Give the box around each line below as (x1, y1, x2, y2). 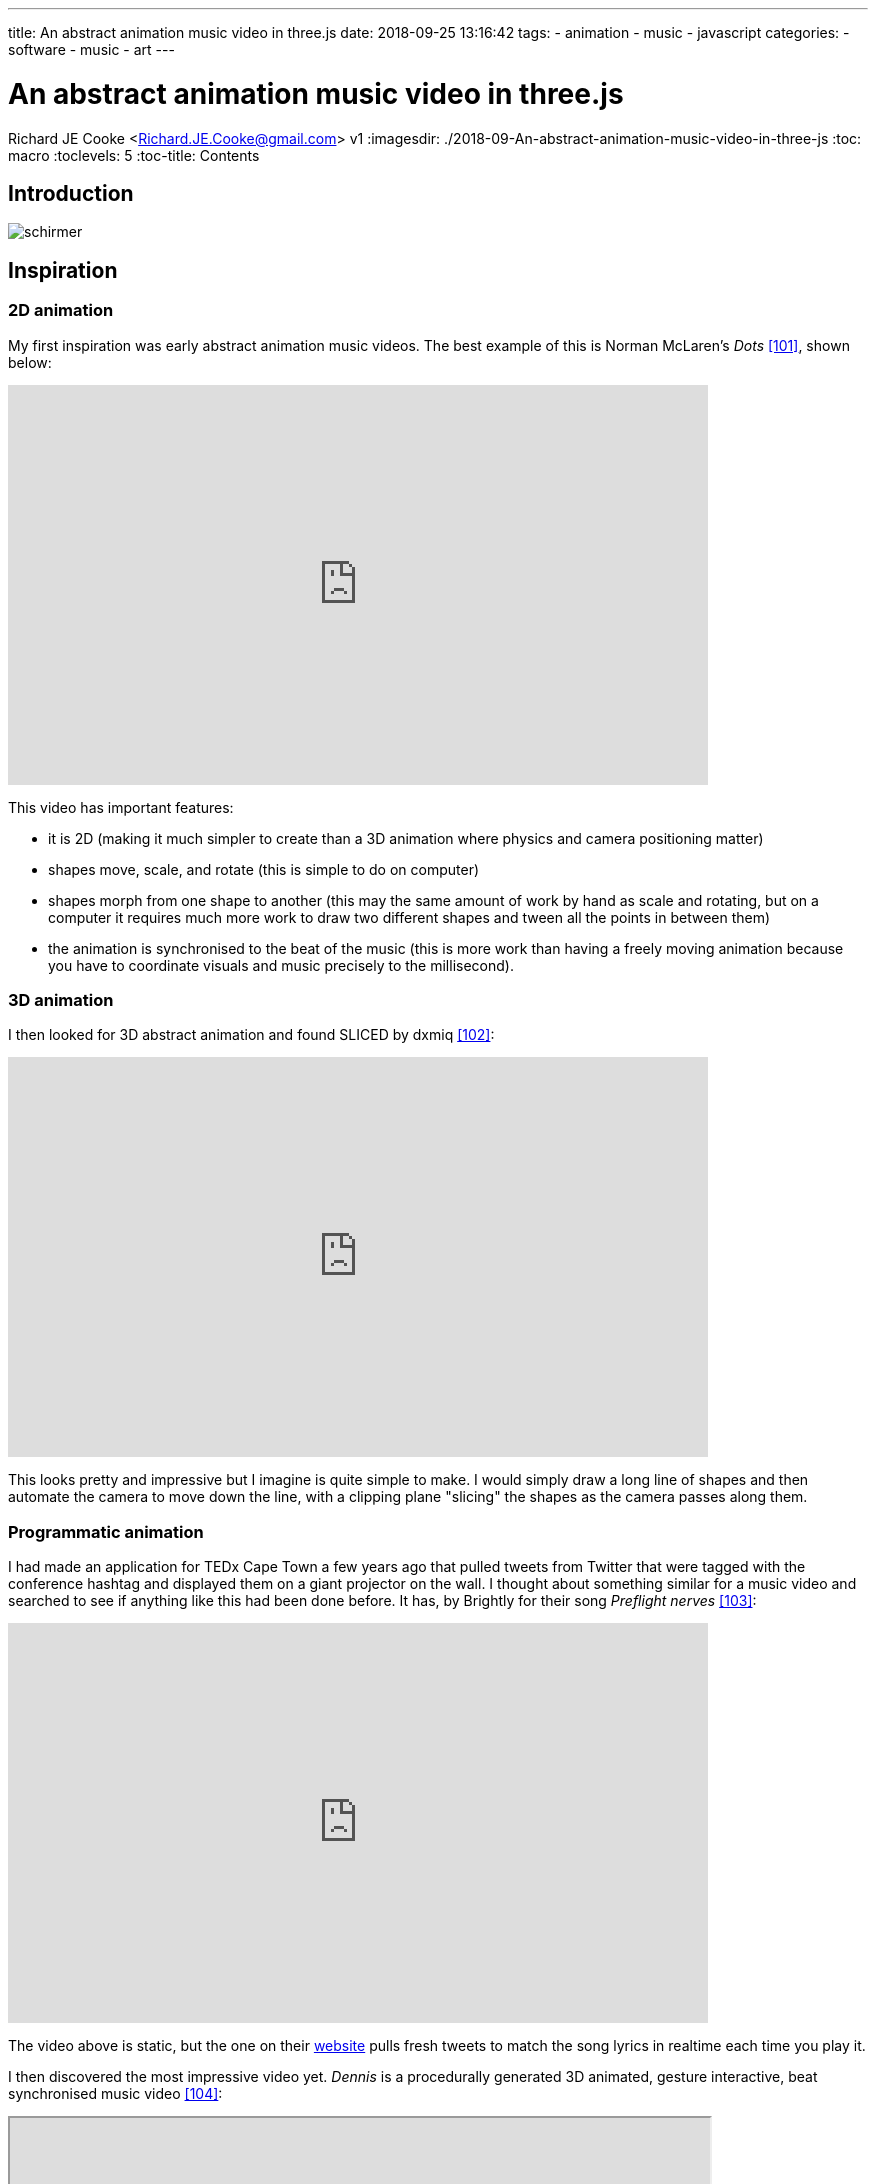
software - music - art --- (8, 41, 175, 58)
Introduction (8, 180, 134, 206)
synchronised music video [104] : (8, 2085, 223, 2103)
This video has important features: (8, 798, 234, 816)
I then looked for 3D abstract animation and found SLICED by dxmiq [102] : (8, 1026, 495, 1044)
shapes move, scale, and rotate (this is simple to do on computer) (48, 860, 480, 878)
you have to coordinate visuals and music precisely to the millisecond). (48, 956, 514, 974)
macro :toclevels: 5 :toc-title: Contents (8, 146, 260, 164)
